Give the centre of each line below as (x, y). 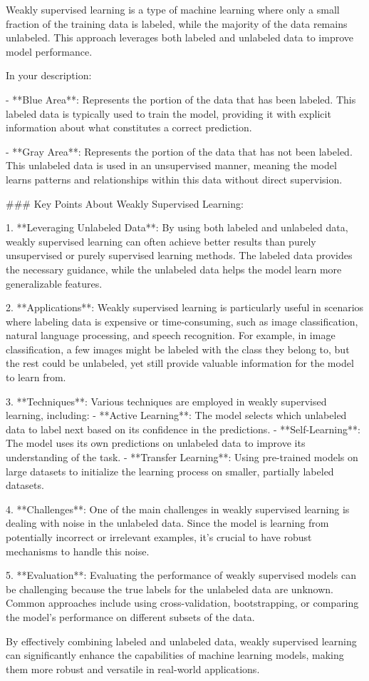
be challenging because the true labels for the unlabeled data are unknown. (170, 589)
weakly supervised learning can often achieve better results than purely (161, 241)
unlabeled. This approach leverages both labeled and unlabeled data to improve (180, 37)
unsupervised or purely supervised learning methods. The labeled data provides (179, 255)
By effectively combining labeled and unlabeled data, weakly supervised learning (181, 641)
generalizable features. (54, 283)
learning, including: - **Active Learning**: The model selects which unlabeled (176, 415)
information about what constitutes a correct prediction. (129, 127)
